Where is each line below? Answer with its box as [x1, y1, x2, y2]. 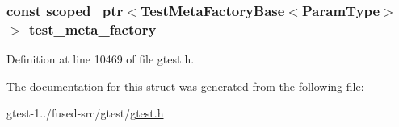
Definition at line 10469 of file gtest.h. [6, 51, 195, 68]
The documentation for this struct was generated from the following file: [6, 77, 364, 94]
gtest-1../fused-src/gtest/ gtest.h [6, 104, 164, 121]
